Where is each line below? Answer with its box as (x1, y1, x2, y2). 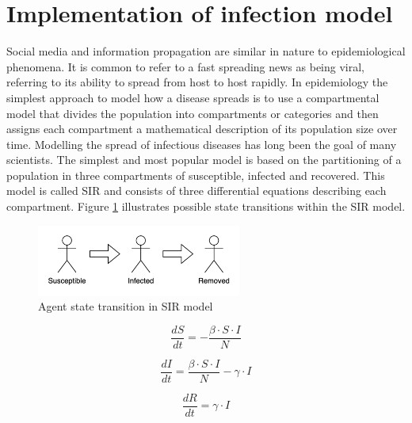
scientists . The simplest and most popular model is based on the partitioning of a (6, 151, 402, 168)
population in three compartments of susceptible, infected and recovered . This (6, 166, 385, 183)
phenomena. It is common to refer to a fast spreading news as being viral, (6, 58, 365, 74)
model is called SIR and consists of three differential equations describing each (6, 182, 387, 199)
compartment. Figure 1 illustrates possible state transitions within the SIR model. (6, 198, 406, 215)
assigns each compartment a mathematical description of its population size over (6, 120, 398, 137)
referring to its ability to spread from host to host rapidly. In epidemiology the (6, 74, 388, 90)
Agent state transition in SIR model (38, 298, 213, 314)
